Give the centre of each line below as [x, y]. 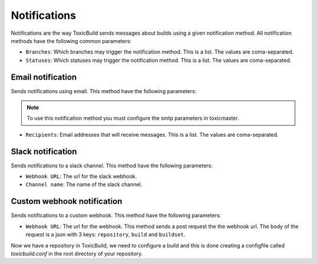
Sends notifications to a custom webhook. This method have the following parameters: [116, 216]
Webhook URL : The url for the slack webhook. [81, 176]
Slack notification [44, 151]
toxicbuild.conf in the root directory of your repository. [77, 253]
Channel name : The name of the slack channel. [84, 184]
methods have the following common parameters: [71, 41]
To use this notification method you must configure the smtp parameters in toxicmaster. [133, 118]
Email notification [44, 77]
